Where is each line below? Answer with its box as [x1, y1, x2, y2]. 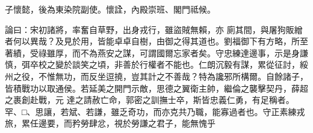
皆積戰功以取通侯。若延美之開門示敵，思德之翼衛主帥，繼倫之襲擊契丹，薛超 [5, 81, 308, 94]
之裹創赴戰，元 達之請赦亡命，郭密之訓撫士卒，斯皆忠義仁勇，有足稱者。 [5, 93, 294, 106]
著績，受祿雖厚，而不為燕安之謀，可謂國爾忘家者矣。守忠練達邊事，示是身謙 [5, 46, 308, 59]
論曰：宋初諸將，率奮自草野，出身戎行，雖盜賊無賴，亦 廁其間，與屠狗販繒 [5, 23, 303, 35]
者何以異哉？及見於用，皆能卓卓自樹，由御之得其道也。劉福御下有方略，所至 [5, 35, 308, 47]
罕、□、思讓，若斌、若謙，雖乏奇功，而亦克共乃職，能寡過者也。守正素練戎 [5, 105, 305, 117]
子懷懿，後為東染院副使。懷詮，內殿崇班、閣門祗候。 [5, 3, 215, 15]
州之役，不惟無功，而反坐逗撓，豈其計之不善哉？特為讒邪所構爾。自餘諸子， [5, 69, 308, 82]
